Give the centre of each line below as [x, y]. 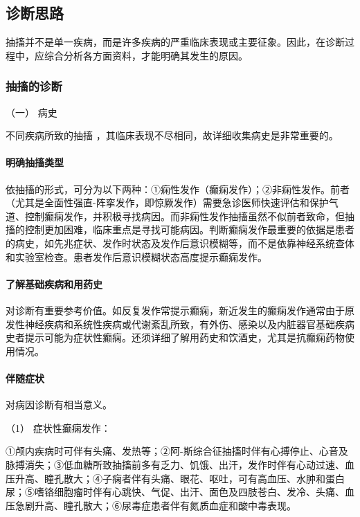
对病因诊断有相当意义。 [59, 405]
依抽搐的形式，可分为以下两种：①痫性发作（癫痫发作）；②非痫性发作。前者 [178, 189]
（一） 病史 [31, 112]
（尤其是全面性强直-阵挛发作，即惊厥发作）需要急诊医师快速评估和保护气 [172, 202]
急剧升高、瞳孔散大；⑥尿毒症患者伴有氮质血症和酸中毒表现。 [155, 505]
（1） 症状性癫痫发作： [58, 427]
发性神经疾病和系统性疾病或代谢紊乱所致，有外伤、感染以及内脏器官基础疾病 [180, 324]
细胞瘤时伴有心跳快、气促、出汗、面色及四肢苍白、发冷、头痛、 [199, 492]
